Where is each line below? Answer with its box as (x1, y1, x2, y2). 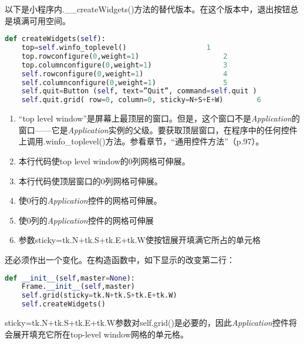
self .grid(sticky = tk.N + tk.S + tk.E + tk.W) (21, 291, 177, 300)
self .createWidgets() (21, 300, 106, 309)
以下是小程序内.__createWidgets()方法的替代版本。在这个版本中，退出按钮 (5, 3, 291, 15)
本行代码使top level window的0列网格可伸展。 (18, 154, 190, 167)
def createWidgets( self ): (5, 35, 106, 43)
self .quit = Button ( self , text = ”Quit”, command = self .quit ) (21, 87, 257, 96)
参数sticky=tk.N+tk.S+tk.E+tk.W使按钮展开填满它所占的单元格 (18, 234, 261, 246)
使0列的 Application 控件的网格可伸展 (18, 214, 154, 226)
